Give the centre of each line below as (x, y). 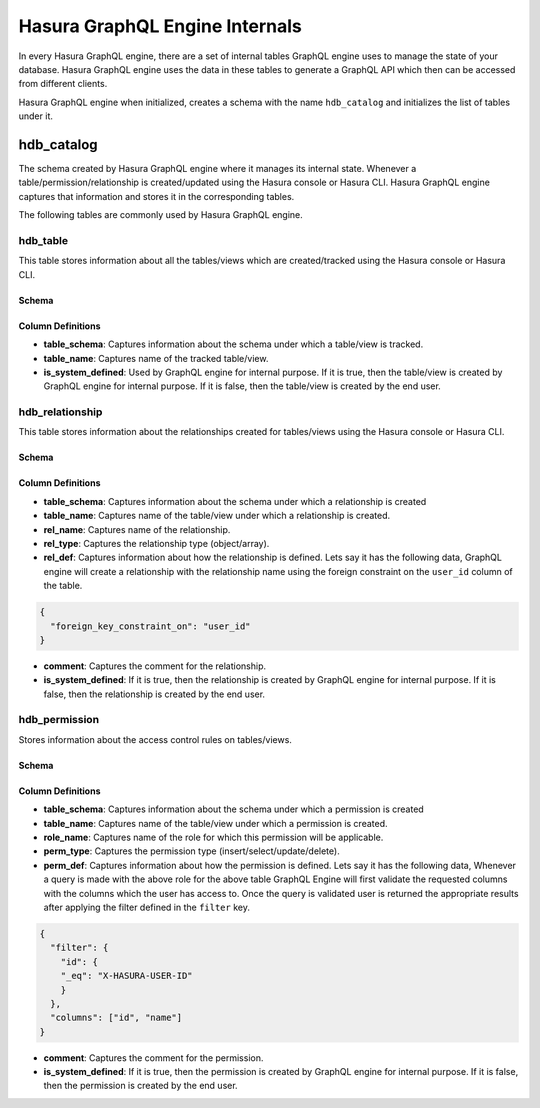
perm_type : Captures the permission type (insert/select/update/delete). (191, 851)
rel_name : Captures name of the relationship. (137, 529)
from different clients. (63, 84)
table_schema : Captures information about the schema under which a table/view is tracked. (233, 344)
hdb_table (43, 240)
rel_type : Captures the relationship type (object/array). (156, 543)
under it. (36, 116)
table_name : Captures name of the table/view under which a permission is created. (216, 823)
